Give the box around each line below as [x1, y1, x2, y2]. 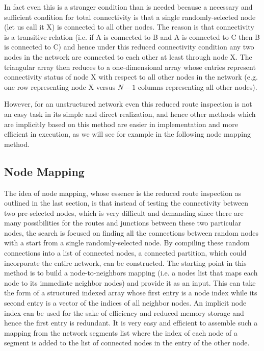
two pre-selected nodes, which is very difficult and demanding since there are [4, 207, 244, 218]
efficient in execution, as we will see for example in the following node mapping [4, 129, 251, 139]
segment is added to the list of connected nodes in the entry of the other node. [4, 337, 250, 348]
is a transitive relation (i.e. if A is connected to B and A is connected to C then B [4, 31, 260, 42]
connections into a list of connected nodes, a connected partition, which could [4, 247, 247, 258]
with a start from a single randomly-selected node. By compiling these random [4, 237, 250, 248]
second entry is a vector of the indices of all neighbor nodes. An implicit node [4, 297, 247, 308]
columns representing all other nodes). [138, 81, 257, 92]
